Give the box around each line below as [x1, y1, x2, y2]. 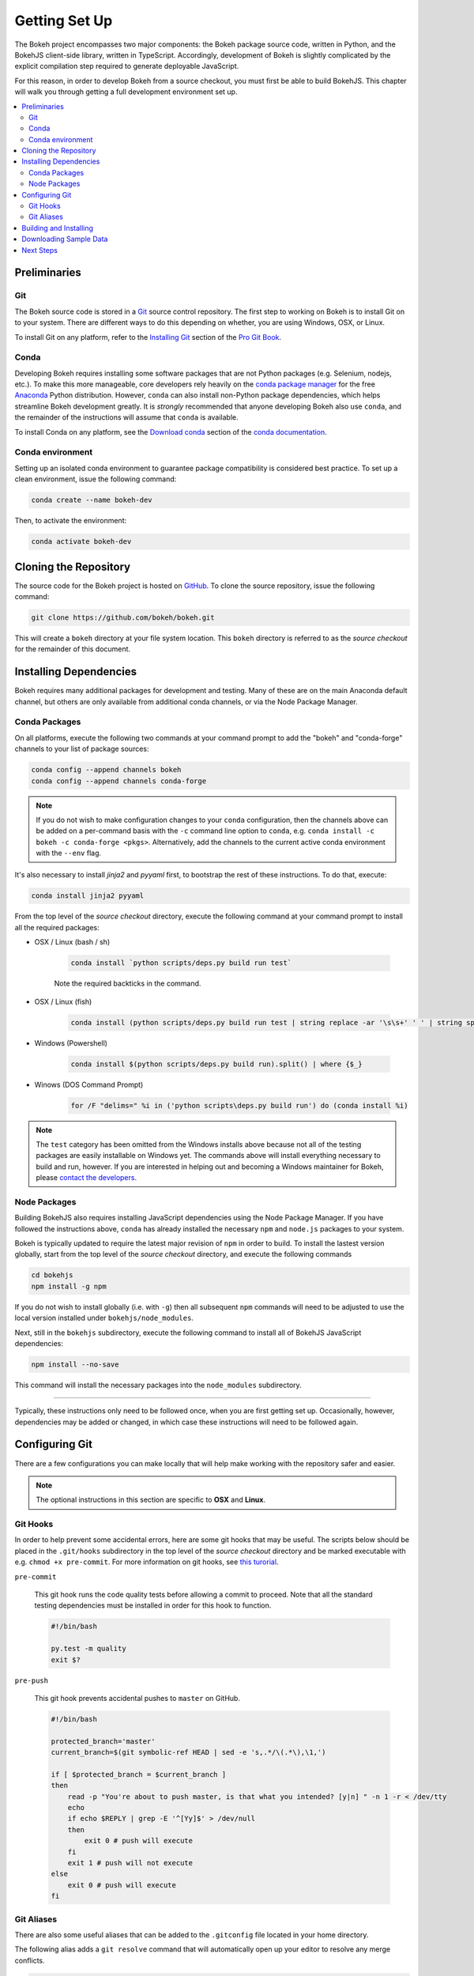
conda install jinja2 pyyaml [31, 892, 145, 900]
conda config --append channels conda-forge [31, 776, 207, 786]
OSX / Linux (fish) [34, 997, 92, 1006]
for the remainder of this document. [14, 644, 130, 654]
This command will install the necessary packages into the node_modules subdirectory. [14, 1380, 302, 1390]
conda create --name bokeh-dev [31, 496, 153, 505]
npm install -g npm [31, 1281, 107, 1291]
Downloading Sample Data [21, 234, 108, 244]
